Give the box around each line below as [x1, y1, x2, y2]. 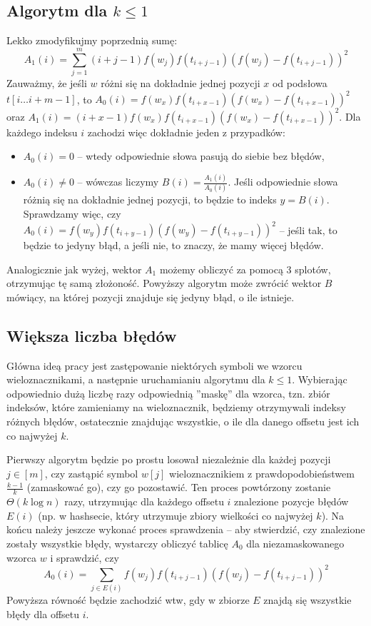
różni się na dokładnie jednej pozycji [101, 75, 260, 90]
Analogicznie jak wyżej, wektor [6, 261, 142, 276]
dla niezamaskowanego [246, 535, 345, 550]
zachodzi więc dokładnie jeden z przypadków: [87, 124, 285, 139]
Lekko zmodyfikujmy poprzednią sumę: [6, 33, 178, 48]
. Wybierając [292, 372, 347, 387]
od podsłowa [272, 75, 327, 90]
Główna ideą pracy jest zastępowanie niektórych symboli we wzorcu [6, 358, 303, 373]
